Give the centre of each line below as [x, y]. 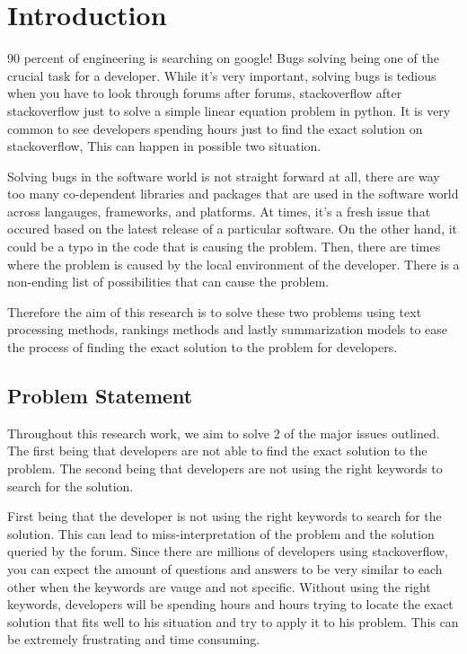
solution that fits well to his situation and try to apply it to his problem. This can [233, 621]
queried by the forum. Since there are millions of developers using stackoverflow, [228, 551]
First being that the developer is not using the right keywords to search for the [225, 516]
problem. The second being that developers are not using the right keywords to [225, 468]
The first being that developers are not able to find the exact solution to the [217, 451]
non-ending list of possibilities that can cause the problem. [168, 282]
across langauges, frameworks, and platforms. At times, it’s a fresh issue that [219, 211]
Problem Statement [100, 396]
